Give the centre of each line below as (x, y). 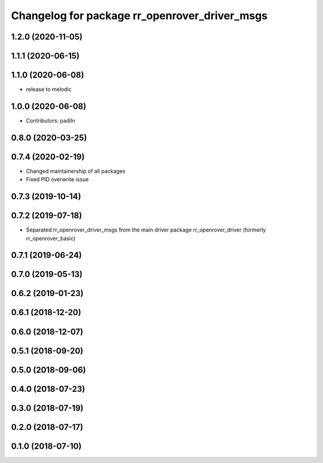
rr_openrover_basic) (51, 238)
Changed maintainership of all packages (76, 171)
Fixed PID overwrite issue (57, 179)
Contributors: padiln (51, 121)
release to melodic (49, 89)
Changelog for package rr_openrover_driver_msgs (139, 16)
